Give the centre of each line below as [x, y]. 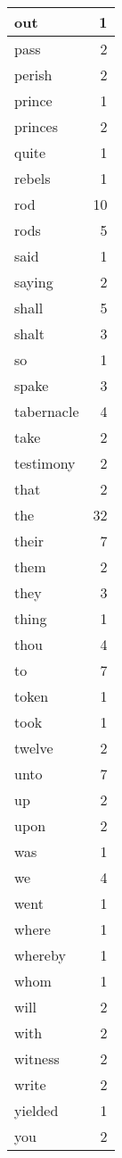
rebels [33, 178]
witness [37, 1058]
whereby [40, 955]
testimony [45, 463]
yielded [37, 1110]
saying [34, 282]
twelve [34, 748]
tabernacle [47, 411]
